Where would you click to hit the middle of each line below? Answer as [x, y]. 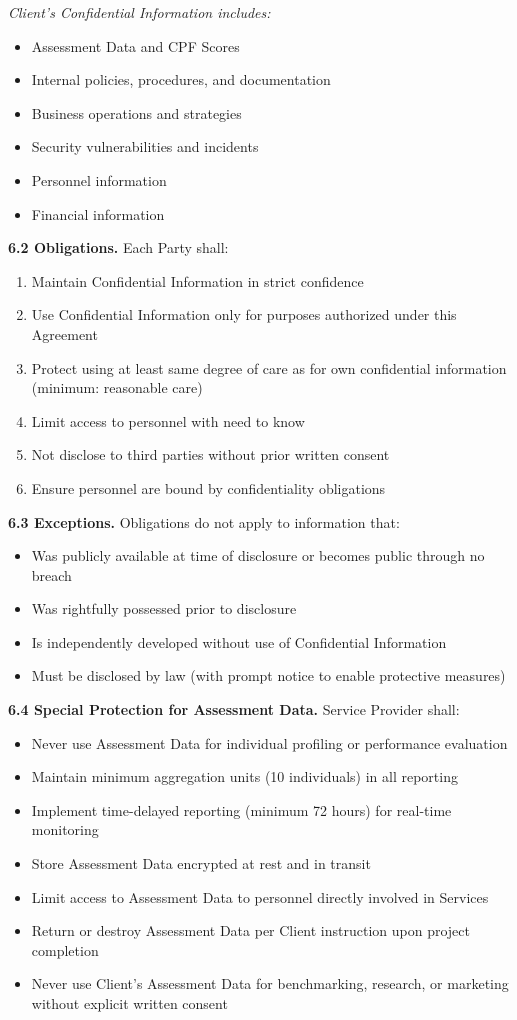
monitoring [65, 829]
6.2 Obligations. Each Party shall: [118, 247]
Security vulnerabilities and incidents [145, 146]
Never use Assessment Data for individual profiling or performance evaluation [269, 742]
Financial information [98, 213]
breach [51, 574]
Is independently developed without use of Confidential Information [239, 641]
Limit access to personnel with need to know [168, 420]
